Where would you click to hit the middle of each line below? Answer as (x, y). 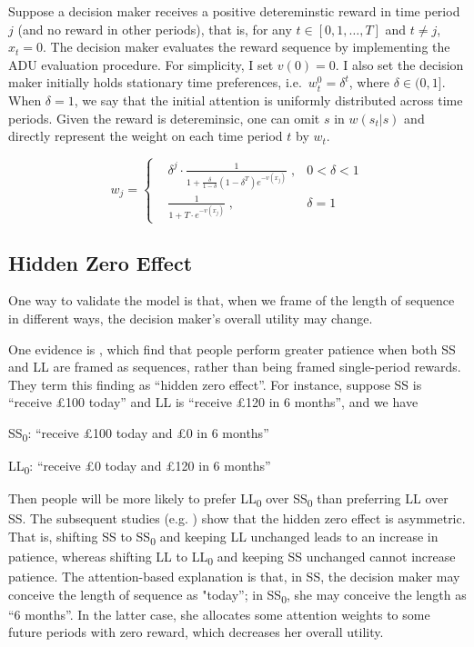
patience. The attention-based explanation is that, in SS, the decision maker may (234, 577)
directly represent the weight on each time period (146, 136)
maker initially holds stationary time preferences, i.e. (155, 82)
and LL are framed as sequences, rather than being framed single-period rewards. (235, 367)
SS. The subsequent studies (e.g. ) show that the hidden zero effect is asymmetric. (237, 518)
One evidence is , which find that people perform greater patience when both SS (232, 348)
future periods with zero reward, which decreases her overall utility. (196, 632)
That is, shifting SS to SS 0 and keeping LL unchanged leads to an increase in (223, 537)
